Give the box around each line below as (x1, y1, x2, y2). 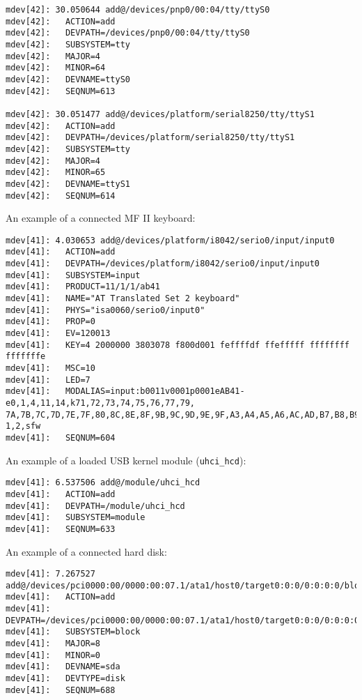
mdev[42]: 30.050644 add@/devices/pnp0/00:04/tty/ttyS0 (6, 5, 270, 15)
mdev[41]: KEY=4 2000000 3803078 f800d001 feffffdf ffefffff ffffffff (6, 340, 349, 350)
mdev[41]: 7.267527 (6, 569, 95, 579)
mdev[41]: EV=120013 (6, 328, 111, 338)
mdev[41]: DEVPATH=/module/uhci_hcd (6, 501, 185, 511)
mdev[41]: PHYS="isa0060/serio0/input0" (6, 305, 205, 315)
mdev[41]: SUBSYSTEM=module (6, 512, 145, 523)
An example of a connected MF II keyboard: (6, 211, 196, 225)
